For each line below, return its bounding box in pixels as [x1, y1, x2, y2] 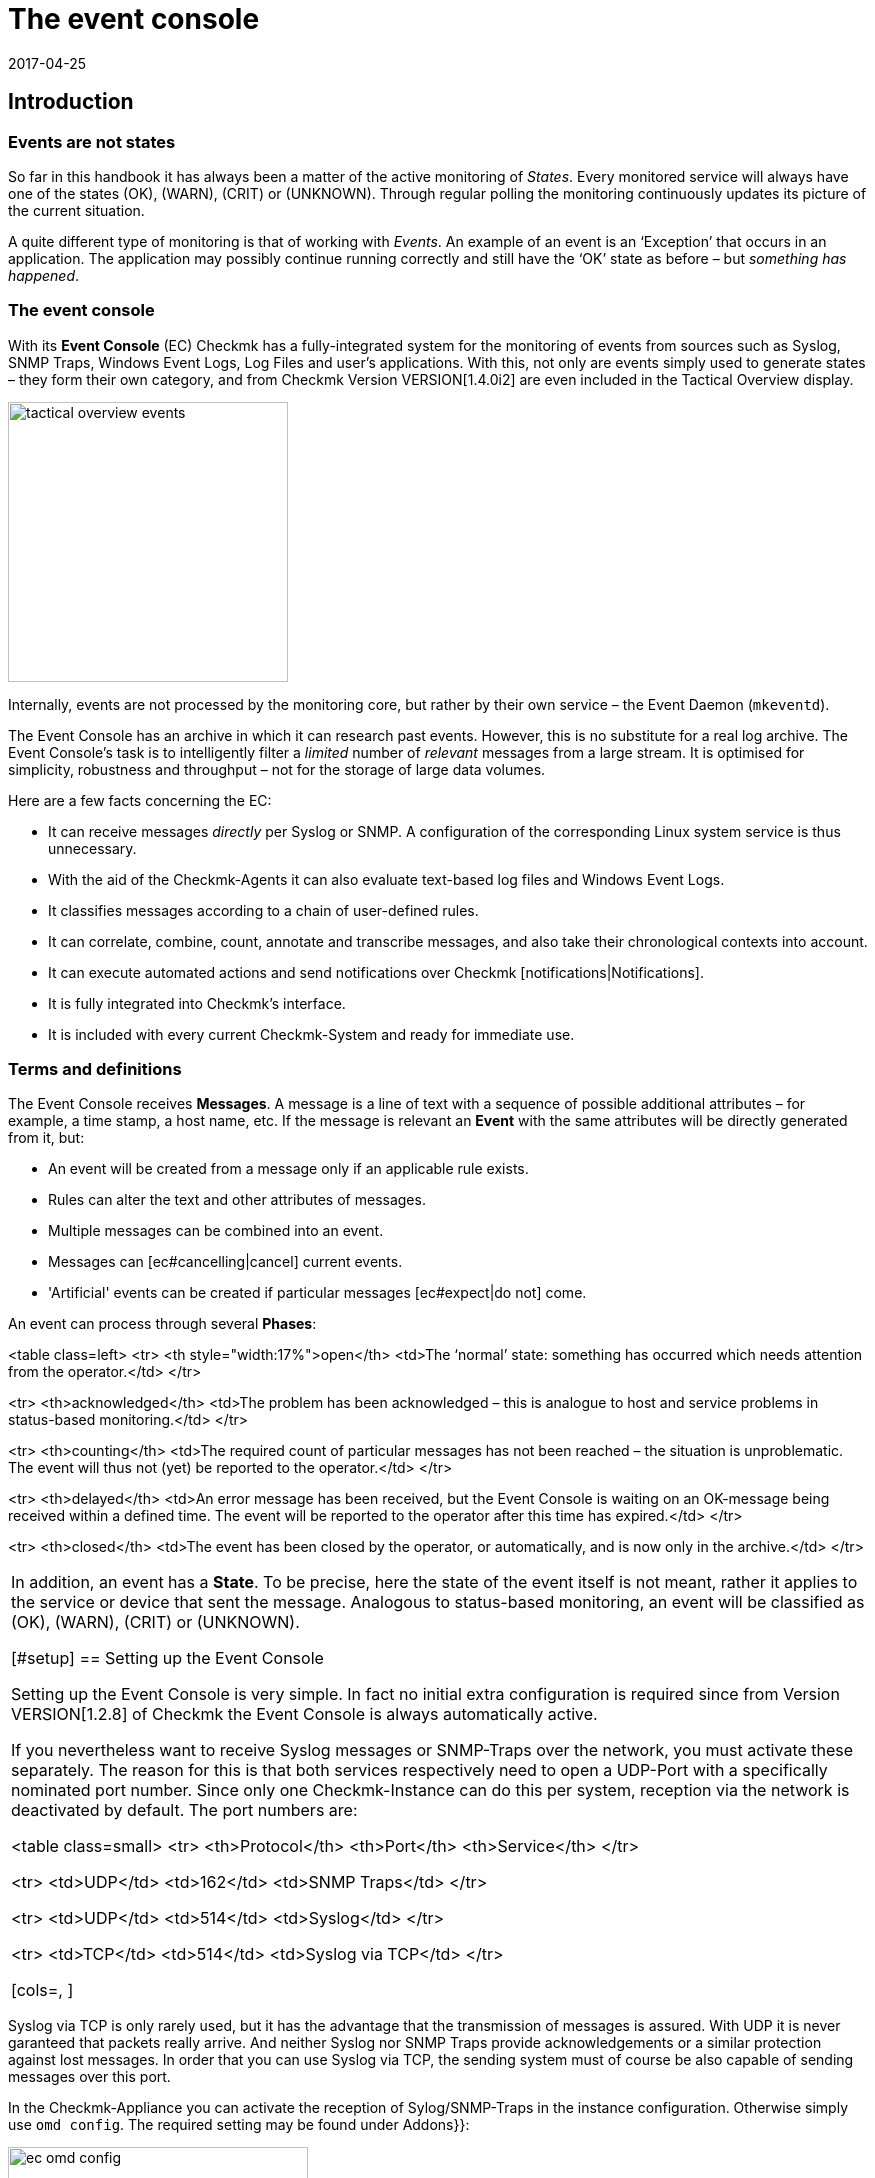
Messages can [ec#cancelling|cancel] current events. [48, 1253, 403, 1271]
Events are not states [8, 131, 176, 152]
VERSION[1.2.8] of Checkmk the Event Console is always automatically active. [11, 1704, 598, 1725]
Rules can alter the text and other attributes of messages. [48, 1191, 426, 1209]
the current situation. [8, 201, 145, 219]
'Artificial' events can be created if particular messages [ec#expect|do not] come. [48, 1284, 587, 1302]
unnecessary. [48, 839, 137, 857]
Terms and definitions [8, 1059, 182, 1080]
